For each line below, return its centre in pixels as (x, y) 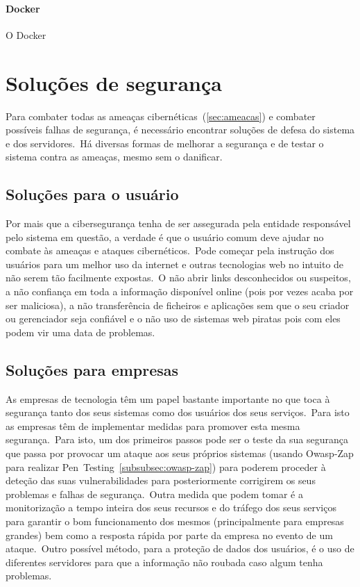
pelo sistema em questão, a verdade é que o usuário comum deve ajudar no (165, 237)
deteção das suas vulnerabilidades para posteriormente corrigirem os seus (161, 480)
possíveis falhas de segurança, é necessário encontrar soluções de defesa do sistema (180, 130)
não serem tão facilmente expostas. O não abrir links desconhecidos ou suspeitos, (178, 278)
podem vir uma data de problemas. (80, 332)
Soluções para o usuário (92, 194)
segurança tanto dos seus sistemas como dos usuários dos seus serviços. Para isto (178, 412)
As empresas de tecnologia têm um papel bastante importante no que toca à (168, 398)
